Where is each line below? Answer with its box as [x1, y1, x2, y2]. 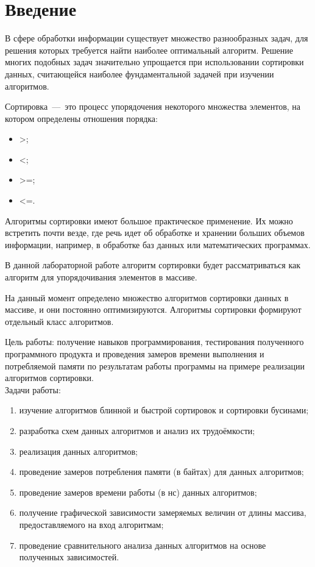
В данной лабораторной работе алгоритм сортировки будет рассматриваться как [5, 259, 300, 271]
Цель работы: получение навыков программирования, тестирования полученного [5, 335, 304, 348]
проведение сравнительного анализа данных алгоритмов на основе [19, 538, 266, 551]
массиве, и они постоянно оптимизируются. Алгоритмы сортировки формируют [5, 303, 302, 316]
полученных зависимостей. [19, 551, 119, 563]
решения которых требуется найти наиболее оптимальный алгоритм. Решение [5, 43, 293, 56]
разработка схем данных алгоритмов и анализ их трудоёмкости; [19, 424, 255, 437]
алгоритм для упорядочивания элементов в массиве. [5, 271, 197, 283]
